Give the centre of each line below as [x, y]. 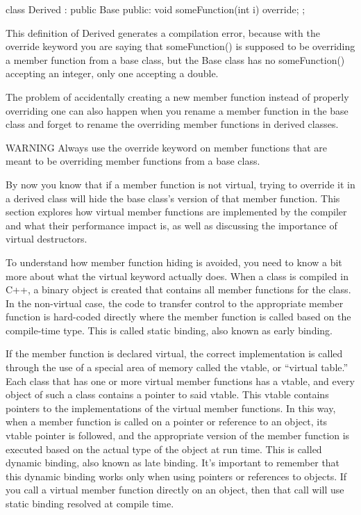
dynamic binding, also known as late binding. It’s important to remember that [173, 463]
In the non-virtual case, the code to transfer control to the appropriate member [175, 303]
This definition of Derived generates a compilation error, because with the [163, 32]
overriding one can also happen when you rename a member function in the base [177, 110]
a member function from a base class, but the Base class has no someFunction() [175, 59]
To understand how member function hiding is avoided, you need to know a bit [174, 262]
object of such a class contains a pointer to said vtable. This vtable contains [167, 394]
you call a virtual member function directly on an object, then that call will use [175, 490]
